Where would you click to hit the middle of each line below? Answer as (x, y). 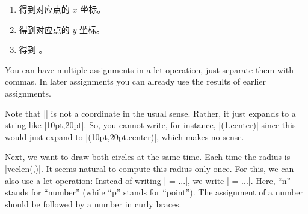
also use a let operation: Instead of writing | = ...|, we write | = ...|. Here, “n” (148, 180)
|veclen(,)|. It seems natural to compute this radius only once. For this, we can (149, 168)
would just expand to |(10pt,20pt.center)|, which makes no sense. (125, 136)
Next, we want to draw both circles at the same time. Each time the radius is (148, 157)
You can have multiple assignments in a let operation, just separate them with (149, 69)
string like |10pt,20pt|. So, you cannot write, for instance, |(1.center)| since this (150, 125)
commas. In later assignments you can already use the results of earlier (135, 81)
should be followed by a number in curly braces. (93, 204)
